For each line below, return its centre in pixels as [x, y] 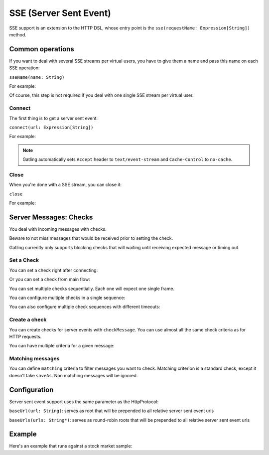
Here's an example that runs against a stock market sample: [71, 446]
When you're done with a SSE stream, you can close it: [66, 185]
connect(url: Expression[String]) [51, 127]
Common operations [42, 49]
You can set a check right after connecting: [54, 270]
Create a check [28, 320]
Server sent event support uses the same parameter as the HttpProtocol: [84, 402]
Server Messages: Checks [51, 217]
